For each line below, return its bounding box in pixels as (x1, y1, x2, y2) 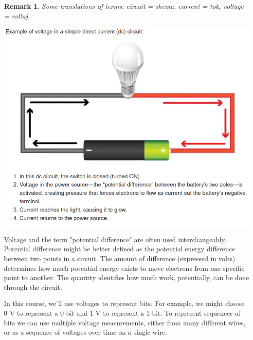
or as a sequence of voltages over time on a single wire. (4, 327, 167, 337)
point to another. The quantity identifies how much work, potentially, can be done (4, 272, 249, 283)
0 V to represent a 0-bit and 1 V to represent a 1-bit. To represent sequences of (4, 307, 240, 318)
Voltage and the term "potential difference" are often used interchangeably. (4, 234, 227, 244)
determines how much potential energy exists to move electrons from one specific (4, 263, 245, 273)
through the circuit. (4, 282, 62, 292)
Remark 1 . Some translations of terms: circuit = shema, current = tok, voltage (4, 1, 244, 11)
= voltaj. (4, 10, 30, 20)
